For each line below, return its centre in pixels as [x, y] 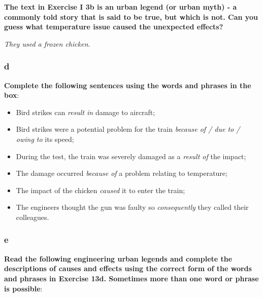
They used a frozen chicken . [47, 43]
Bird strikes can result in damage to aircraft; [86, 112]
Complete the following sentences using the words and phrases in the [128, 85]
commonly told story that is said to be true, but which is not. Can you [131, 16]
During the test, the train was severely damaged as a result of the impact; [131, 156]
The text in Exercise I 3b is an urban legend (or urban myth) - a [121, 7]
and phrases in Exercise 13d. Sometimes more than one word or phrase [131, 278]
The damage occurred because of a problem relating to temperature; [122, 173]
